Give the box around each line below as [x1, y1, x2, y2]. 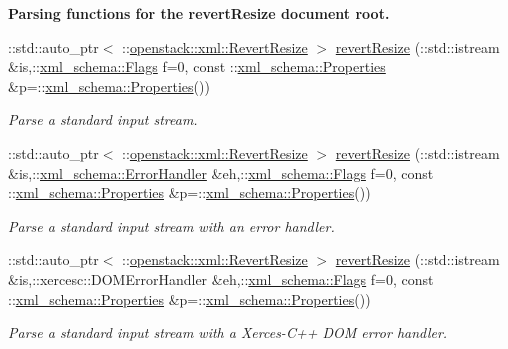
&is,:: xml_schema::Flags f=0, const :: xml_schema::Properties [8, 56, 386, 77]
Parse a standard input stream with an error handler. [8, 215, 335, 236]
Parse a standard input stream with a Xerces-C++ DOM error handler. [8, 322, 448, 343]
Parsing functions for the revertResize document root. [8, 3, 390, 23]
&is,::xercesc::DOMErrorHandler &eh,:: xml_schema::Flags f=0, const [8, 268, 434, 289]
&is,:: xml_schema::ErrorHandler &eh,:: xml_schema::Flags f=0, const [8, 162, 434, 183]
